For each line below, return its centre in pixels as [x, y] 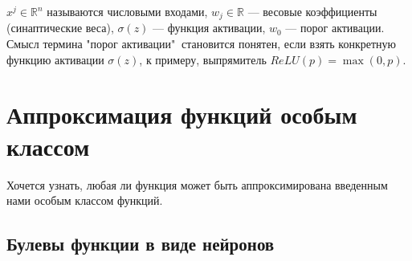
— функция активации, [209, 28]
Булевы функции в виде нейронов [141, 244]
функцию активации [55, 59]
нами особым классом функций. [85, 200]
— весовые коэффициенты [312, 11]
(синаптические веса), [60, 28]
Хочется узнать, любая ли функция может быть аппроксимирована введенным [197, 184]
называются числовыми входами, [127, 11]
